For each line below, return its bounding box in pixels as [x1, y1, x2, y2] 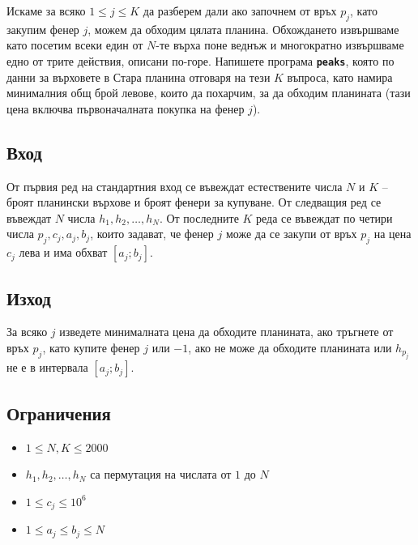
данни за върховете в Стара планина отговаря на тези [6, 68, 271, 85]
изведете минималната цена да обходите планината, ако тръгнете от [59, 323, 394, 340]
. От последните [159, 209, 239, 226]
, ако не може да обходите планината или [188, 339, 392, 356]
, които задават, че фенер [90, 225, 214, 242]
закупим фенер [6, 20, 79, 37]
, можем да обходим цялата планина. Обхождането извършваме [87, 20, 399, 37]
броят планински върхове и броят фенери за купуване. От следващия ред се [6, 194, 382, 211]
